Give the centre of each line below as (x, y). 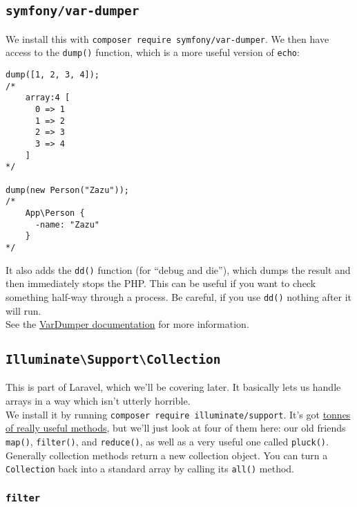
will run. (23, 310)
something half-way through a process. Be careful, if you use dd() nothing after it (179, 296)
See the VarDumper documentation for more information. (127, 324)
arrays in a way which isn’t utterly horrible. (98, 401)
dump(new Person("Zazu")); (67, 190)
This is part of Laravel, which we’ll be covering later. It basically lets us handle (173, 387)
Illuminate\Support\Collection (113, 360)
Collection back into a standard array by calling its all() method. (150, 469)
